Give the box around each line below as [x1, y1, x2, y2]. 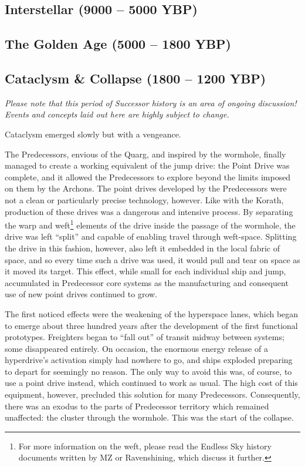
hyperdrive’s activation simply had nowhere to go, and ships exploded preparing [5, 354, 293, 366]
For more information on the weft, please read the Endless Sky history [18, 439, 272, 452]
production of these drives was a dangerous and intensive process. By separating [5, 205, 293, 217]
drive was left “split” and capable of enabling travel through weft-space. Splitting [5, 230, 297, 243]
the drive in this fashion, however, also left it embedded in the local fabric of [5, 241, 280, 254]
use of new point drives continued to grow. [5, 288, 158, 300]
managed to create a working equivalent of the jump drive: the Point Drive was [5, 159, 290, 172]
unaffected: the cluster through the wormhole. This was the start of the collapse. [5, 411, 294, 424]
